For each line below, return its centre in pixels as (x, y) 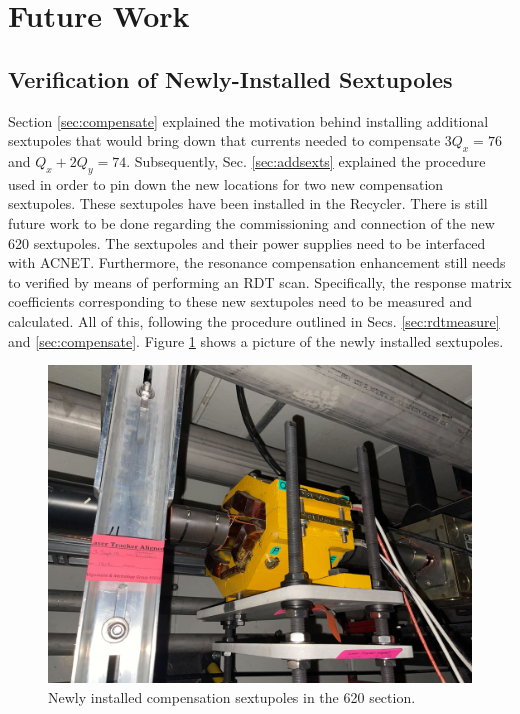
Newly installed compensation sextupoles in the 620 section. (232, 696)
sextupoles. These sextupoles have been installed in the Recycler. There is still (248, 203)
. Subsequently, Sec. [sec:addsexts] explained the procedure (306, 160)
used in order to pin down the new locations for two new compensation (226, 183)
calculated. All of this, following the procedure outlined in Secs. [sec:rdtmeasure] (254, 320)
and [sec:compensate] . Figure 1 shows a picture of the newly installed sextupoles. (256, 340)
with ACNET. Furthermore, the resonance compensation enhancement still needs (257, 262)
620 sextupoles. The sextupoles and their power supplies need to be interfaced (247, 242)
